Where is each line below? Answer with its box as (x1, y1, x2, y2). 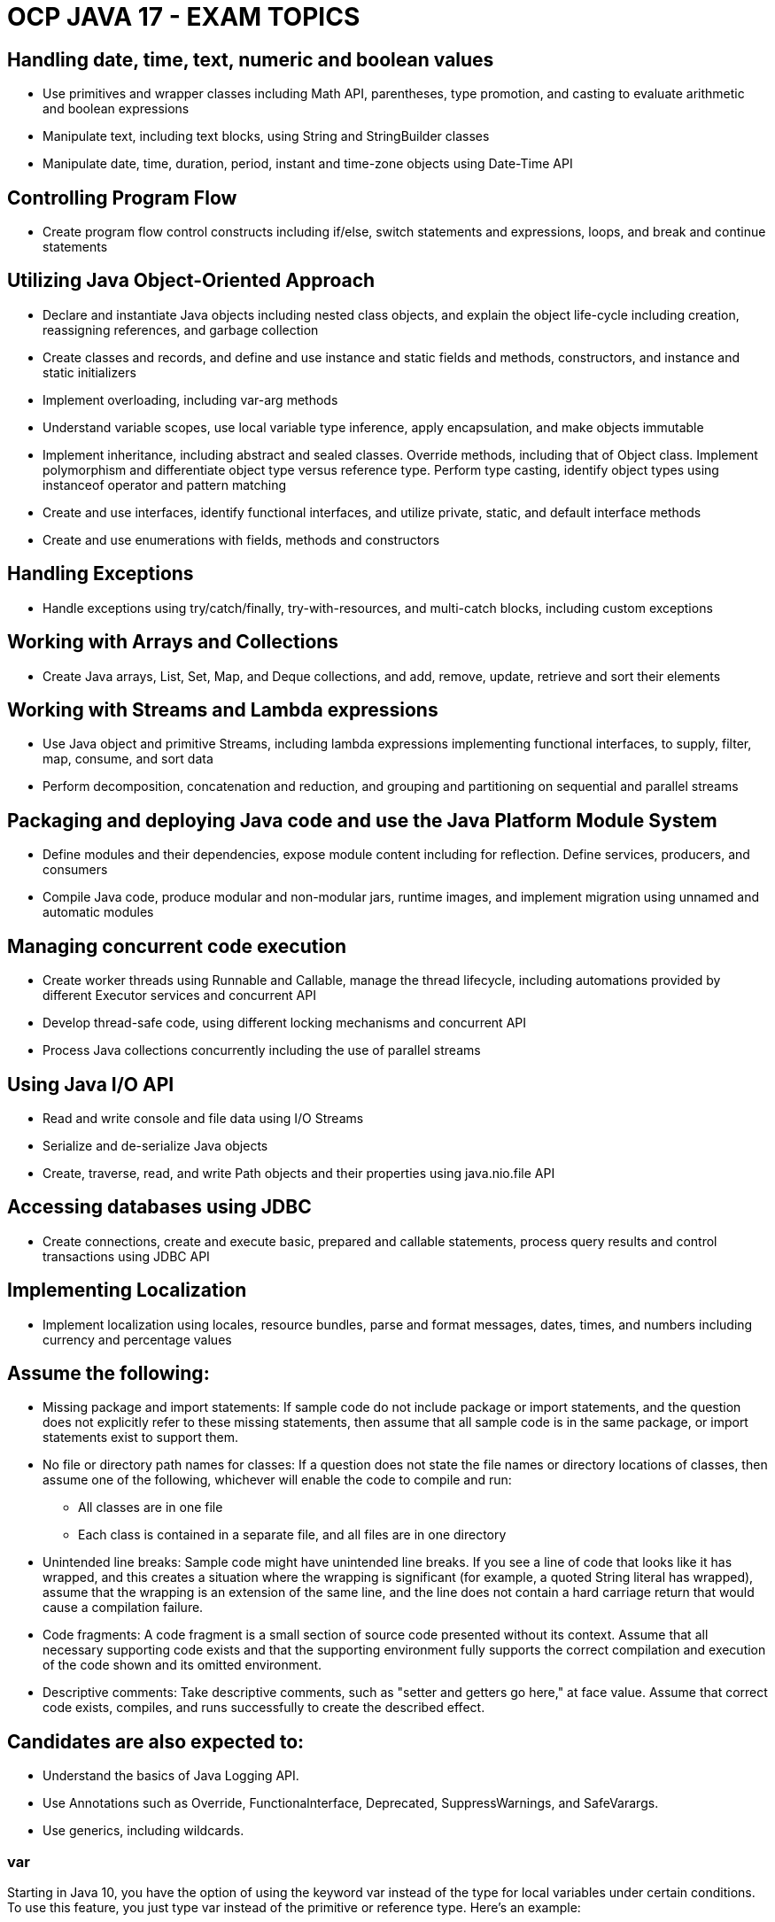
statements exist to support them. (43, 1430, 239, 1445)
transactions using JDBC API (43, 1248, 210, 1264)
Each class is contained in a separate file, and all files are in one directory (78, 1527, 507, 1543)
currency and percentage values (43, 1331, 232, 1347)
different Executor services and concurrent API (43, 988, 316, 1004)
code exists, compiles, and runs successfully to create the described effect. (43, 1700, 485, 1716)
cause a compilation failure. (43, 1600, 204, 1616)
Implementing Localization (7, 1279, 247, 1302)
